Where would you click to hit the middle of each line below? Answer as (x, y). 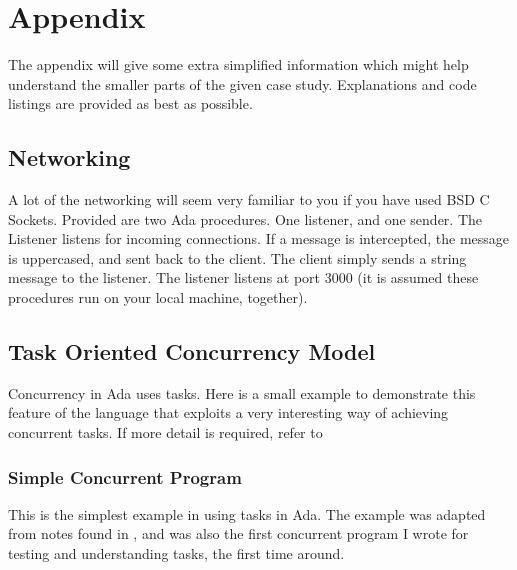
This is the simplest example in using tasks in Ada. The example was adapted (247, 513)
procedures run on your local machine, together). (158, 297)
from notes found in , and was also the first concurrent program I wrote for (238, 533)
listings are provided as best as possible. (130, 103)
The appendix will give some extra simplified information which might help (238, 64)
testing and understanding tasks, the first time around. (176, 553)
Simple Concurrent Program (125, 476)
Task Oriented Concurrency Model (192, 351)
